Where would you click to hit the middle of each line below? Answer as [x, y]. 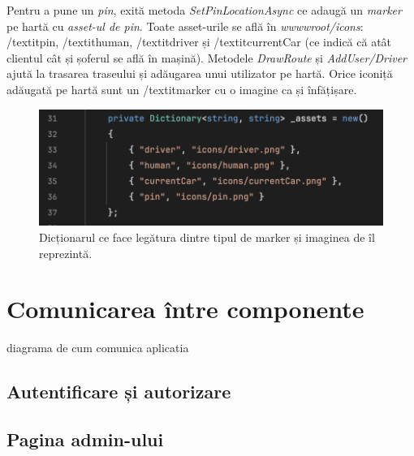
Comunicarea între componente [185, 309]
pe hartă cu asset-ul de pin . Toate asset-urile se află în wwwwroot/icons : [185, 26]
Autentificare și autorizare [119, 391]
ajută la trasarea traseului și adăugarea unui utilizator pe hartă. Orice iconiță [200, 73]
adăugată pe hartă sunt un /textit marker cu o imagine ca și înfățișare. [182, 89]
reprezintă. [66, 253]
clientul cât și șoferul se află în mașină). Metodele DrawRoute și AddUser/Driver [207, 57]
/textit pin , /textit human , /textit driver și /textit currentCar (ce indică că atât [199, 42]
